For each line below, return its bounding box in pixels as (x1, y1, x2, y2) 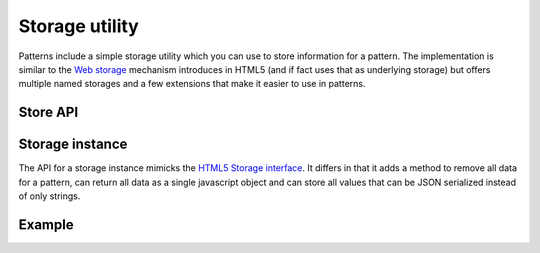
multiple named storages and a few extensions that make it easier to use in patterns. (18, 78, 366, 90)
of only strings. (18, 190, 81, 202)
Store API (18, 104, 79, 121)
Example (18, 216, 74, 233)
